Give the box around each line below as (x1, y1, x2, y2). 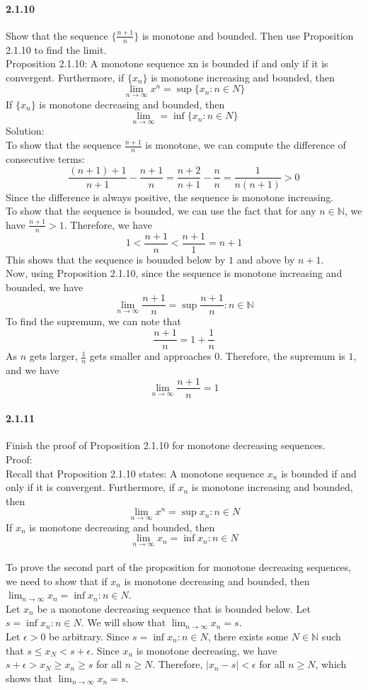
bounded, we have (6, 279, 84, 294)
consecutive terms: (6, 151, 86, 166)
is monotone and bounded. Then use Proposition (142, 28, 354, 43)
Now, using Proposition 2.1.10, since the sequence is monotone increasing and (6, 266, 343, 281)
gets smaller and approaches (89, 349, 212, 363)
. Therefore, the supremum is (219, 349, 345, 363)
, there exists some (207, 629, 289, 644)
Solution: (6, 123, 45, 138)
